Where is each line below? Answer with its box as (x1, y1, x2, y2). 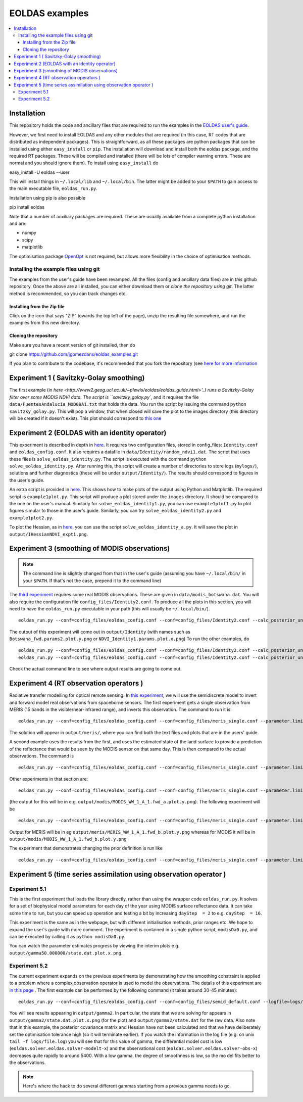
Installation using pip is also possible (9, 195, 86, 201)
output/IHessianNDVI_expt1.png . (9, 531, 88, 537)
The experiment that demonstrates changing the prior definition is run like (9, 845, 163, 851)
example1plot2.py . (9, 514, 54, 520)
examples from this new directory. (9, 320, 80, 326)
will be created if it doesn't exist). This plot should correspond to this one (9, 415, 162, 421)
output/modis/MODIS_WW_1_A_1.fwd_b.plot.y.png (9, 836, 127, 842)
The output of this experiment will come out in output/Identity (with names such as (9, 629, 190, 635)
